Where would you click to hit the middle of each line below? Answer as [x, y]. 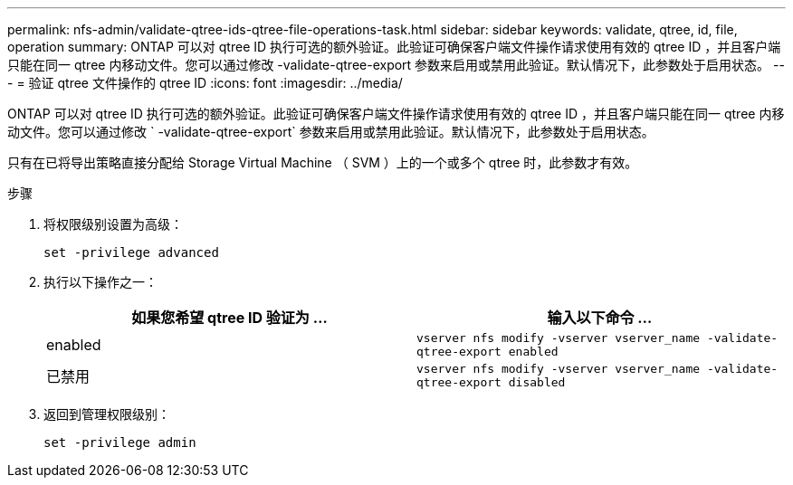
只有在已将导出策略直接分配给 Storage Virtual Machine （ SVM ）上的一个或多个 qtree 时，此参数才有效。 [323, 162]
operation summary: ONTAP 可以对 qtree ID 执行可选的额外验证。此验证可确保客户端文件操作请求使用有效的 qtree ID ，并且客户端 [394, 47]
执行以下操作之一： [100, 282]
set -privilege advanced [131, 252]
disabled [537, 382]
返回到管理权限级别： [107, 414]
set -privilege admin [120, 442]
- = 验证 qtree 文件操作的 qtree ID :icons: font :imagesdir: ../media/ [205, 83]
